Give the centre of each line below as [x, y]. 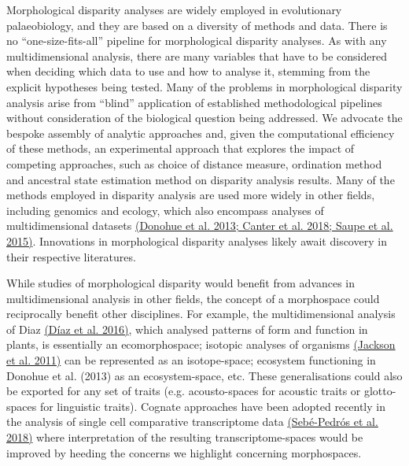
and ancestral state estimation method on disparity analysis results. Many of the [201, 179]
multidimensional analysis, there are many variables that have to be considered [197, 55]
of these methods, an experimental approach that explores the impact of [181, 148]
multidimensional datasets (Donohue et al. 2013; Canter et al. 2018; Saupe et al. [200, 226]
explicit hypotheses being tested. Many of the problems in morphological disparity [204, 86]
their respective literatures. [71, 256]
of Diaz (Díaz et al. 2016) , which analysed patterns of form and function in [187, 329]
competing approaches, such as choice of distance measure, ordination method [194, 163]
